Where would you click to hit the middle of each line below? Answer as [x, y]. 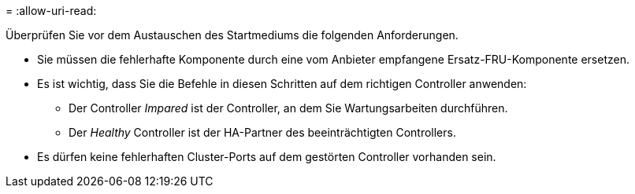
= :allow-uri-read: [51, 11]
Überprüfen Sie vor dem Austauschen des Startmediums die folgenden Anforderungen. [232, 35]
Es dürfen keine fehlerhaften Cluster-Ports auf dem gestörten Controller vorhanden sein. [267, 157]
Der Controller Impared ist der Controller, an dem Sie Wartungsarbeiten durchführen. [288, 108]
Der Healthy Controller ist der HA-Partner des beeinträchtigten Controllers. [262, 132]
